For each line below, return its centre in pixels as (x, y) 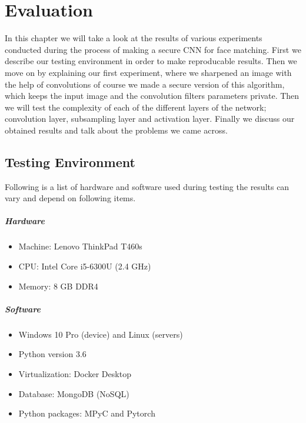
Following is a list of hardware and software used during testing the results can (147, 186)
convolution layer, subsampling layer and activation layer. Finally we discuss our (150, 119)
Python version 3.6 (52, 354)
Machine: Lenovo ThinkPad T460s (80, 246)
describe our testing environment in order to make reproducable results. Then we (151, 61)
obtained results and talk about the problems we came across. (116, 130)
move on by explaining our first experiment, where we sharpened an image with (148, 72)
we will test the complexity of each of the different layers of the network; (136, 107)
